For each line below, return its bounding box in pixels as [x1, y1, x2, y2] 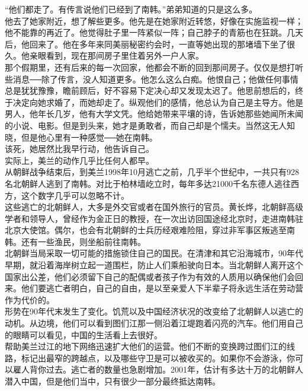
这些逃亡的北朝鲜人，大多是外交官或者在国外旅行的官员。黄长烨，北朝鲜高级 [5, 201, 303, 213]
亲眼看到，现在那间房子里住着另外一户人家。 [29, 49, 204, 62]
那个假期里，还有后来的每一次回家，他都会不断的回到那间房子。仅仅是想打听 [5, 61, 303, 73]
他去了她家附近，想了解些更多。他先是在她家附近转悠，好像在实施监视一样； [5, 14, 303, 27]
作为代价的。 [5, 293, 54, 306]
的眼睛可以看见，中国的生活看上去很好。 [5, 328, 162, 341]
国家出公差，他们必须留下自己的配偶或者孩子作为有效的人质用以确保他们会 [5, 270, 295, 282]
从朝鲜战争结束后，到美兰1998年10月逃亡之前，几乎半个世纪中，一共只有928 [5, 166, 299, 178]
